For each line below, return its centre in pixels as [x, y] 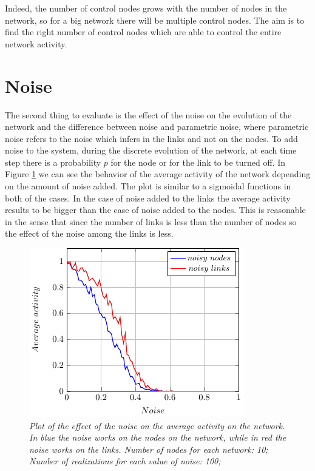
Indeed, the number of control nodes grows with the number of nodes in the [146, 8]
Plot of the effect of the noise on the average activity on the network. [157, 425]
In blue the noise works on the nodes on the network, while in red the [158, 437]
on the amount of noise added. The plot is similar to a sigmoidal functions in [148, 186]
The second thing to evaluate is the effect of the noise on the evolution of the [148, 114]
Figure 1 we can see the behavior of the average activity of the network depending [158, 174]
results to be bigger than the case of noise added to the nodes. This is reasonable [155, 210]
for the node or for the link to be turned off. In [198, 162]
